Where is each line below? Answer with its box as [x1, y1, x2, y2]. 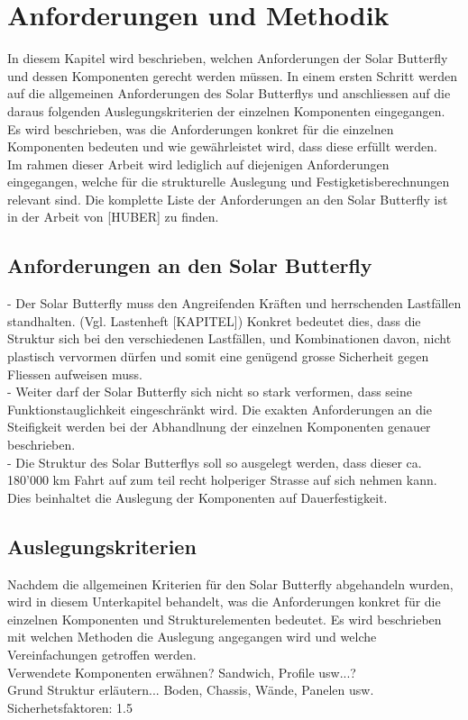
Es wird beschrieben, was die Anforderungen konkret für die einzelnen [7, 119, 394, 138]
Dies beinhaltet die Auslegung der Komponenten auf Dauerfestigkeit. [7, 488, 388, 506]
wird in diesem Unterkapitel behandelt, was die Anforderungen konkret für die [7, 592, 441, 611]
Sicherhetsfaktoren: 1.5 [7, 697, 133, 716]
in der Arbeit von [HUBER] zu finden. [7, 207, 219, 226]
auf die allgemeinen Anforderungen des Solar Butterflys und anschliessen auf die [7, 84, 451, 103]
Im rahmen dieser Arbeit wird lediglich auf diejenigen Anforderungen [7, 154, 390, 173]
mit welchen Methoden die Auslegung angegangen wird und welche [7, 627, 377, 646]
